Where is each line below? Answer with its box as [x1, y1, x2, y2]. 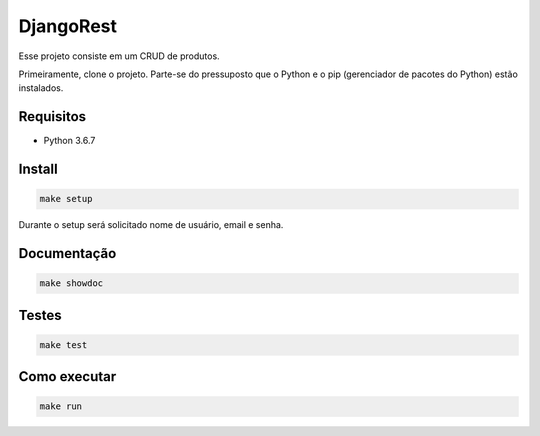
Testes [18, 306, 62, 324]
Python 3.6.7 [43, 135, 96, 147]
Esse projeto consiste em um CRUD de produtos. [18, 50, 220, 62]
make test [39, 339, 88, 350]
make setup [39, 193, 93, 205]
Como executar [18, 368, 117, 385]
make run [39, 401, 83, 412]
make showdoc [39, 278, 104, 289]
